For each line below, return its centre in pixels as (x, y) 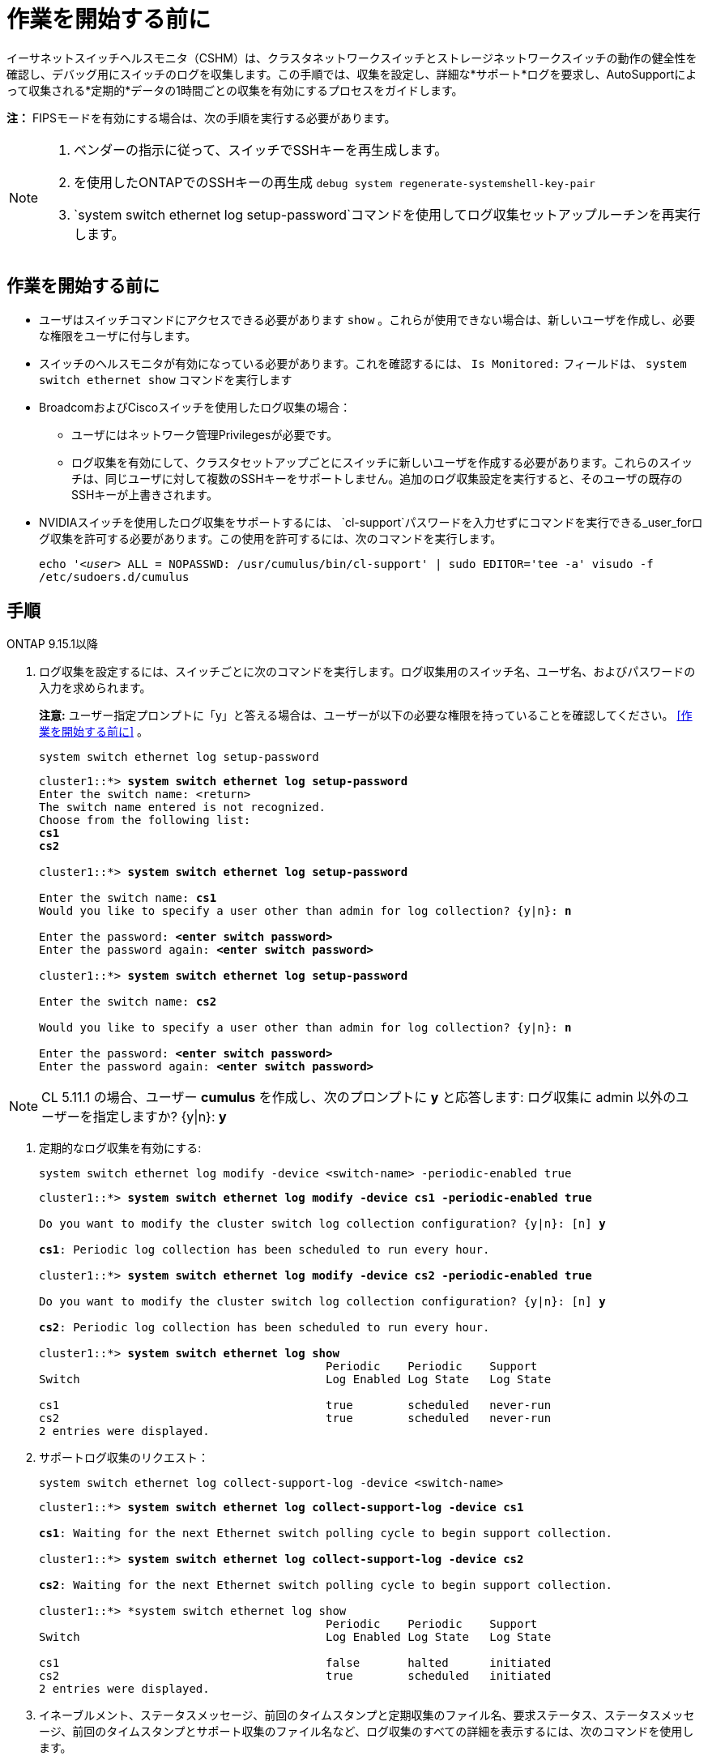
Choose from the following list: (145, 820)
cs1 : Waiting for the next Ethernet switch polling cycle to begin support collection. (326, 1534)
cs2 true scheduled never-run (295, 1418)
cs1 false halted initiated (295, 1663)
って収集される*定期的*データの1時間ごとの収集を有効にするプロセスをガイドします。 (235, 90)
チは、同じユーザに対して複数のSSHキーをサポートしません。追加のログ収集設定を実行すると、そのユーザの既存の (377, 478)
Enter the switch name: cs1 (128, 898)
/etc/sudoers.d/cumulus (114, 577)
